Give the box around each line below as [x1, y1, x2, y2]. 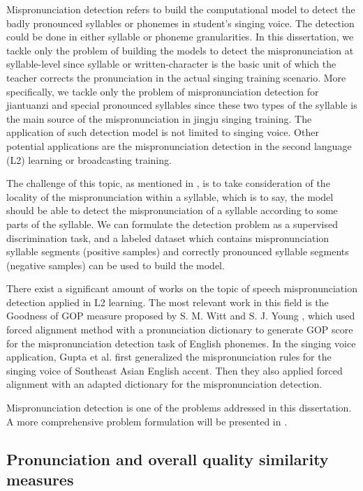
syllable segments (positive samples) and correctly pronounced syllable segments [6, 244, 349, 259]
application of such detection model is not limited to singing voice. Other [6, 125, 319, 139]
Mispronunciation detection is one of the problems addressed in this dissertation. [6, 400, 352, 415]
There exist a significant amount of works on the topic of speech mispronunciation [6, 281, 357, 296]
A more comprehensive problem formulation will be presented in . [6, 414, 288, 428]
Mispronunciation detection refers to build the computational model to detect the [6, 2, 355, 16]
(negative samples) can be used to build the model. [6, 257, 225, 272]
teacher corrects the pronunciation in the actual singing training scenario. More [6, 70, 346, 84]
